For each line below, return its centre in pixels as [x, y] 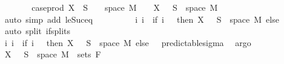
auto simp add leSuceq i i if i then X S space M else [142, 19]
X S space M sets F [53, 54]
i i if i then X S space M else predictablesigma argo [128, 42]
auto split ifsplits [37, 31]
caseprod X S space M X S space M [125, 7]
